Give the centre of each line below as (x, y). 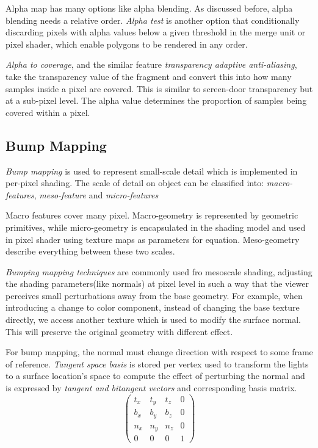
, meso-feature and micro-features (96, 194)
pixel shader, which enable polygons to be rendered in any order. (127, 44)
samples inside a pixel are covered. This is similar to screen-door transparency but (159, 88)
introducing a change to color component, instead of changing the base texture (153, 307)
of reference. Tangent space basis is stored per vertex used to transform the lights (157, 363)
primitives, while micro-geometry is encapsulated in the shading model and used (156, 227)
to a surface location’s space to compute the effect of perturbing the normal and (155, 376)
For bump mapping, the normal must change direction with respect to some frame (159, 352)
